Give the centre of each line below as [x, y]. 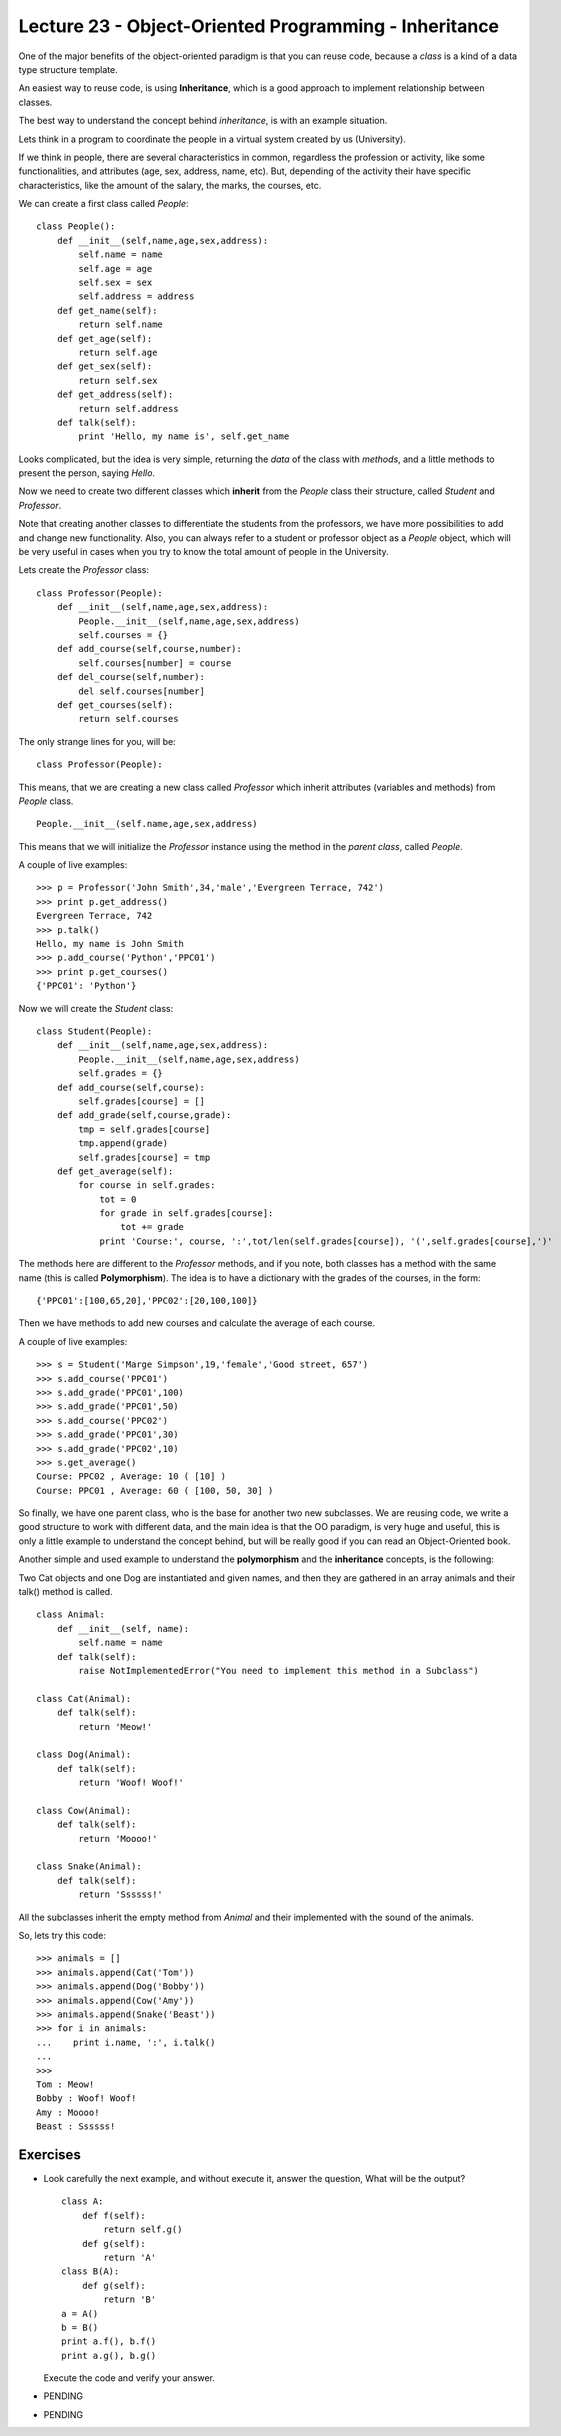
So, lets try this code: [62, 1936]
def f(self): [113, 2215]
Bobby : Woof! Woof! [86, 2098]
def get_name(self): [107, 310]
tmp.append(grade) [123, 1143]
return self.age [118, 352]
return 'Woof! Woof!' [131, 1783]
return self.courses [128, 719]
